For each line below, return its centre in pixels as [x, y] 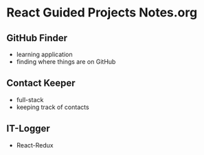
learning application [44, 54]
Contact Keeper [41, 83]
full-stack [30, 99]
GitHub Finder [37, 38]
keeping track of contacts [53, 107]
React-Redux [35, 145]
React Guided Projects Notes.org [102, 13]
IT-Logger [28, 129]
